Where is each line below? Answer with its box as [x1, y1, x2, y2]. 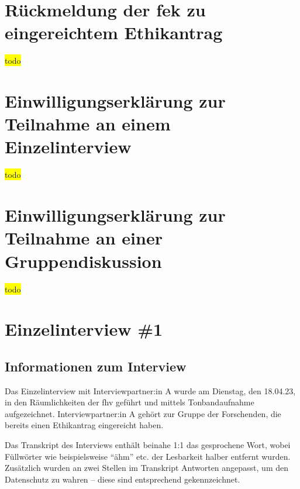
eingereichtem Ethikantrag [5, 20, 223, 44]
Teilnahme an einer [5, 226, 163, 250]
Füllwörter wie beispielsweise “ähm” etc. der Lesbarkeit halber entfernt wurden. [5, 450, 291, 462]
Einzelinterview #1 [5, 317, 163, 341]
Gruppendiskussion [5, 249, 162, 273]
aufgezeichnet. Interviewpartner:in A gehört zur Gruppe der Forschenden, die [5, 407, 281, 419]
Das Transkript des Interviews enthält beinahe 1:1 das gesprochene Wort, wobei [5, 439, 291, 451]
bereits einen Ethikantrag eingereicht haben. [5, 419, 164, 431]
